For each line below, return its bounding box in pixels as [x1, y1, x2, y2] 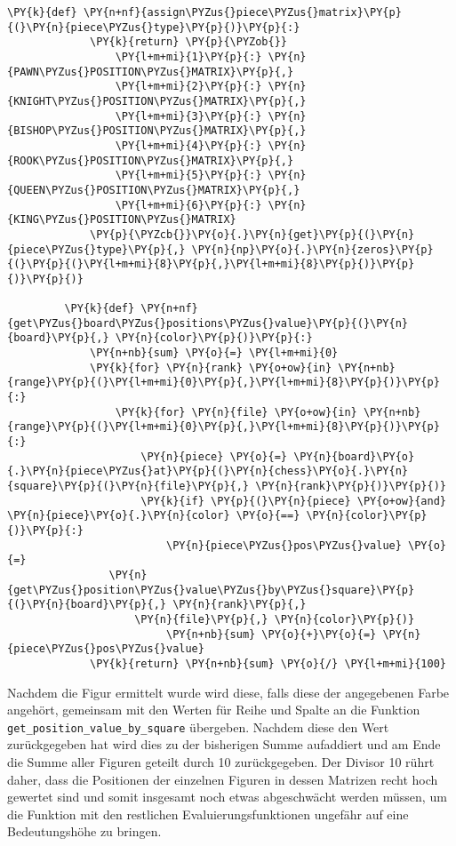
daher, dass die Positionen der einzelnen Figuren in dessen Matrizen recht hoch [7, 770, 438, 788]
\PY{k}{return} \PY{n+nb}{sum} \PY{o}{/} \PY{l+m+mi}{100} [90, 657, 446, 670]
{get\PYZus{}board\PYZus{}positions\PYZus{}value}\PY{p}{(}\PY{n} [7, 316, 409, 330]
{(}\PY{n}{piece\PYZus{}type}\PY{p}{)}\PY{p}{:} [7, 20, 300, 34]
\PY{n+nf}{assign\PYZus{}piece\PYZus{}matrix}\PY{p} [83, 6, 402, 19]
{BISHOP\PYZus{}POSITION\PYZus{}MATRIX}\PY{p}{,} [7, 124, 307, 138]
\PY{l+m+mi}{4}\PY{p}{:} [115, 139, 262, 152]
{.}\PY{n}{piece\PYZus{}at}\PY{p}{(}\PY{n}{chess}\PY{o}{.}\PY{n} [7, 465, 409, 478]
